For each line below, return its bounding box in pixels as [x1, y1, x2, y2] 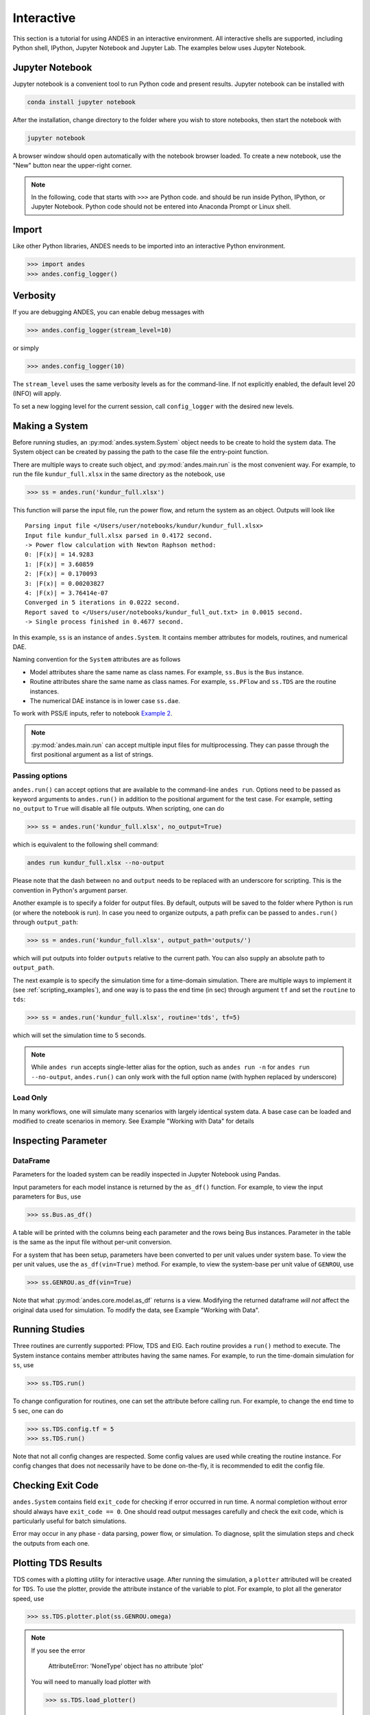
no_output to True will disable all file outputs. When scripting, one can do [12, 805, 225, 813]
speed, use [12, 1594, 45, 1602]
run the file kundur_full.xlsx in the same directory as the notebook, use [12, 470, 225, 478]
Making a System [12, 420, 88, 431]
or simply [12, 344, 39, 353]
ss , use [12, 1361, 34, 1369]
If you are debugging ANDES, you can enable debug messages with [12, 308, 205, 316]
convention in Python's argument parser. [12, 886, 128, 895]
